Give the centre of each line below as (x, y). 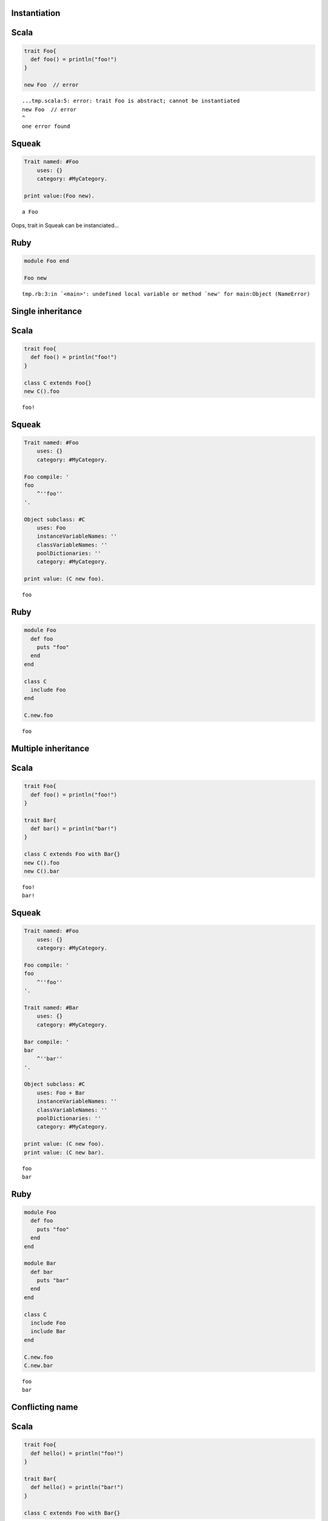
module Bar (40, 1263)
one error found (46, 127)
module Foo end (46, 261)
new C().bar (42, 871)
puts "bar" (53, 1280)
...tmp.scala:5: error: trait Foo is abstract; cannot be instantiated (131, 101)
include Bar (48, 1331)
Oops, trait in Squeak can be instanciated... (65, 226)
